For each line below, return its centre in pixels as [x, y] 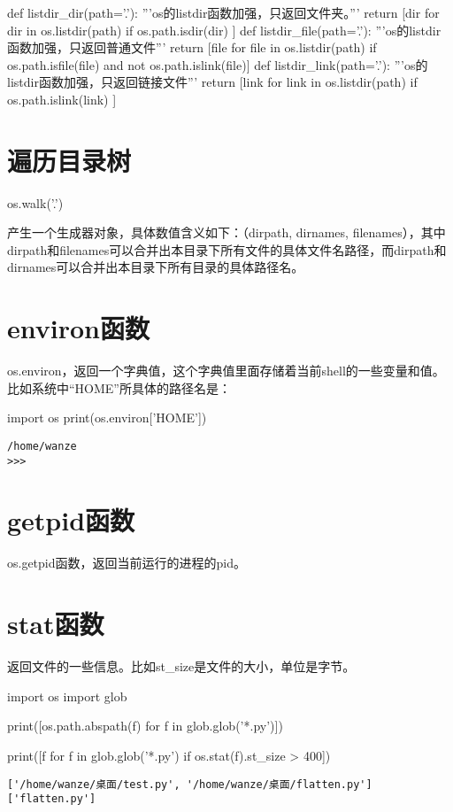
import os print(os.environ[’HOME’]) [107, 418]
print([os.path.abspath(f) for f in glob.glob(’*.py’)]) [145, 726]
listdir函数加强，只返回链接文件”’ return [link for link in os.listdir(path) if [212, 82]
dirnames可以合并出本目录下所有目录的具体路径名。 [156, 267]
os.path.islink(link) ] [62, 99]
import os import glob [67, 696]
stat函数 [56, 624]
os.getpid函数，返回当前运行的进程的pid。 [127, 563]
